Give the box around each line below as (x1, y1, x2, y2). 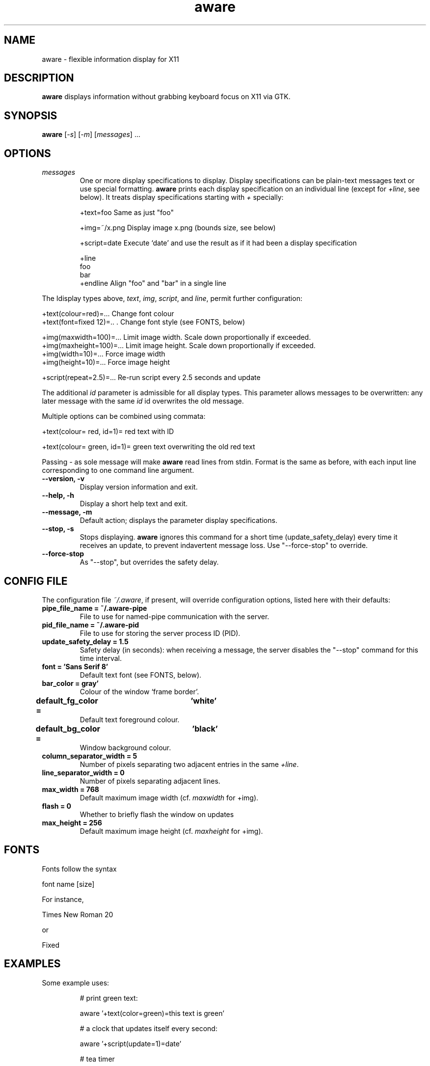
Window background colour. (80, 743, 171, 752)
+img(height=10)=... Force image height (42, 358, 170, 367)
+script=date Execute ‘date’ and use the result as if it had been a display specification (80, 239, 357, 247)
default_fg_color (36, 695, 98, 706)
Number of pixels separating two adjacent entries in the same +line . (80, 760, 299, 768)
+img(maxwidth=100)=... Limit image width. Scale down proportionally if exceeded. (42, 333, 311, 342)
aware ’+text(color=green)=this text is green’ (80, 1009, 224, 1017)
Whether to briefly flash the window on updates (80, 810, 234, 819)
